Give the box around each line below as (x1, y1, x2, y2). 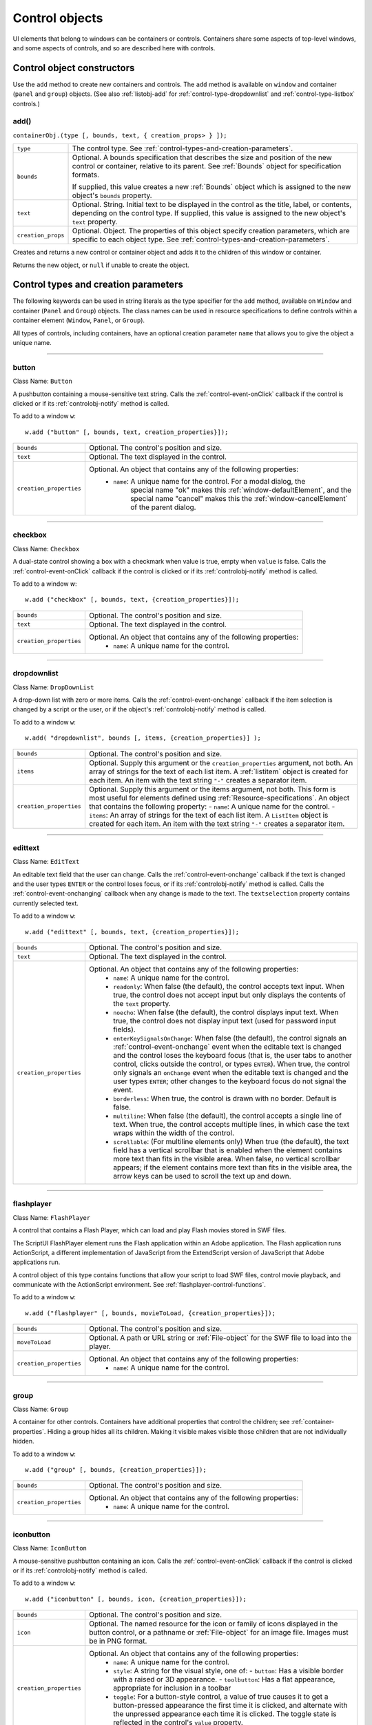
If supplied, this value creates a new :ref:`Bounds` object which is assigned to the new (72, 182, 351, 192)
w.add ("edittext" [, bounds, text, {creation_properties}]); (25, 928, 240, 936)
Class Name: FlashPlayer (12, 1213, 91, 1221)
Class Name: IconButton (12, 1544, 87, 1552)
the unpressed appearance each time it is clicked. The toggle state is (112, 1709, 337, 1719)
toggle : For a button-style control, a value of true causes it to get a (112, 1692, 329, 1702)
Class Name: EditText (12, 858, 80, 866)
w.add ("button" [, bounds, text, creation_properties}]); (25, 428, 229, 436)
